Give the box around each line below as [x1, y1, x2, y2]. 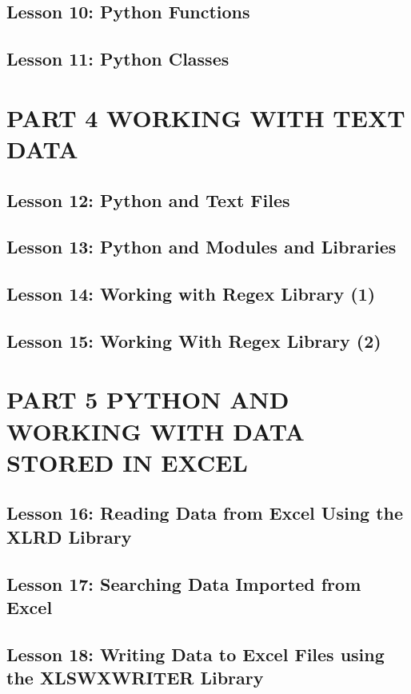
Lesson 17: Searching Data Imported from [6, 571, 361, 596]
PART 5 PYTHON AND [6, 383, 289, 416]
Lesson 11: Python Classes [6, 46, 229, 71]
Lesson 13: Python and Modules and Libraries [6, 234, 397, 259]
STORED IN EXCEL [6, 445, 248, 478]
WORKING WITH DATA [6, 414, 305, 447]
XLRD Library [6, 524, 132, 548]
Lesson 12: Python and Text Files [6, 187, 290, 212]
